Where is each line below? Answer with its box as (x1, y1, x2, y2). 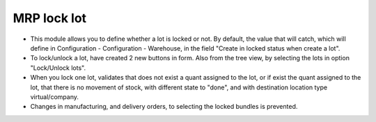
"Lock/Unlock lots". (30, 63, 86, 72)
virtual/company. (30, 92, 79, 101)
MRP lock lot (13, 10, 87, 26)
